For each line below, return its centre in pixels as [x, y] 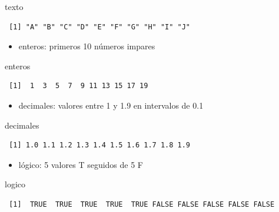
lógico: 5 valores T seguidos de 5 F [81, 164]
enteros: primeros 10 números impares [87, 46]
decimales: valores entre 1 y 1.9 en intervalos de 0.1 [111, 105]
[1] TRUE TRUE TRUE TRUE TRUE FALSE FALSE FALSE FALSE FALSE [142, 204]
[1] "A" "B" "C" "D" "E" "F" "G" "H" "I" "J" [99, 27]
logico [15, 184]
